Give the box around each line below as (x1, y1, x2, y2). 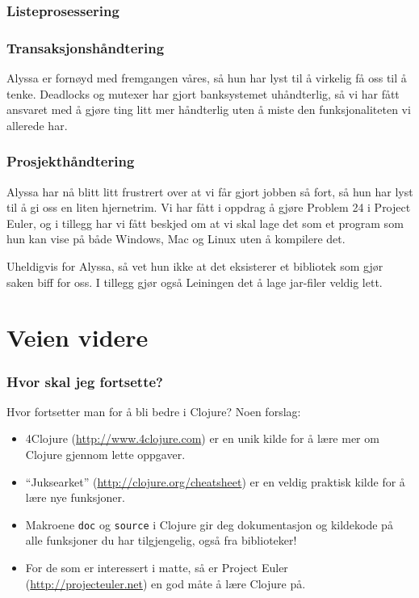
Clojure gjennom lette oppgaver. (25, 446, 186, 462)
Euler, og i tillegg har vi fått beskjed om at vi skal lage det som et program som (6, 214, 404, 231)
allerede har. (6, 116, 68, 133)
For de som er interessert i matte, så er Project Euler (25, 559, 288, 576)
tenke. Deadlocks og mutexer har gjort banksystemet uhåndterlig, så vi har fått (6, 85, 400, 102)
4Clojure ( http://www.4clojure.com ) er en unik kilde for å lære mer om (25, 430, 379, 447)
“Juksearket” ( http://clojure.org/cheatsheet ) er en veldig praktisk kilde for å (25, 473, 405, 490)
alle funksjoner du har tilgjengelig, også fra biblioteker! (25, 532, 297, 549)
